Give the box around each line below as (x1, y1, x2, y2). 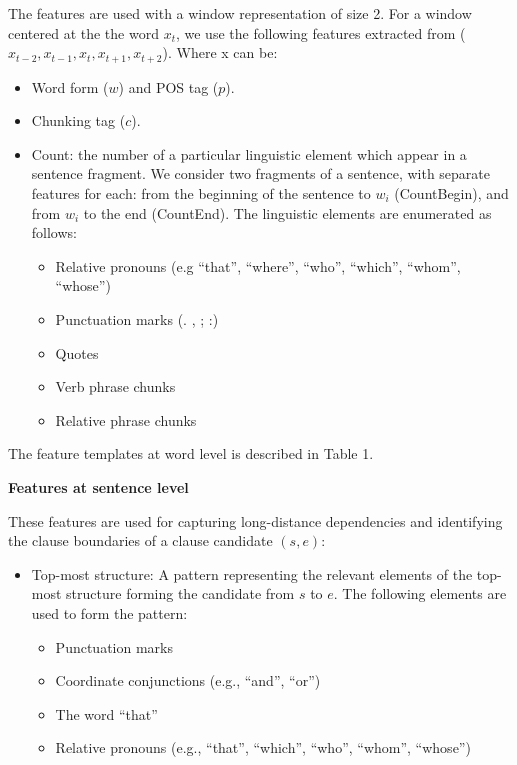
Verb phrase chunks (55, 376, 176, 397)
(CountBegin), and (394, 183, 509, 204)
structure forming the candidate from (66, 583, 295, 604)
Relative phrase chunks (55, 409, 197, 430)
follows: (31, 222, 77, 243)
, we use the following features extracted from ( (175, 22, 466, 43)
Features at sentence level (8, 476, 189, 497)
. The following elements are (333, 583, 507, 604)
